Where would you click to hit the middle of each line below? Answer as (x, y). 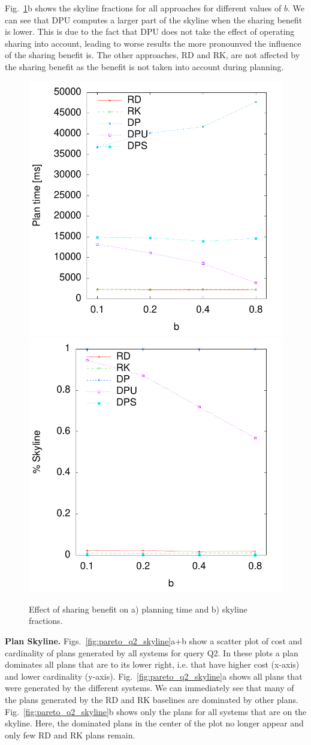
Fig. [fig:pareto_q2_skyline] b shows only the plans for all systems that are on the (156, 711)
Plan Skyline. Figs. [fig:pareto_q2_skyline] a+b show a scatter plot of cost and (154, 640)
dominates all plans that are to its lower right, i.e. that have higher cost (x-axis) (152, 664)
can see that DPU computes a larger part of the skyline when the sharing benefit (154, 19)
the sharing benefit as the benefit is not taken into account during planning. (144, 66)
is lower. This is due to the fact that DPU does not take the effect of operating (150, 31)
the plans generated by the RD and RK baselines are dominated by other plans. (152, 699)
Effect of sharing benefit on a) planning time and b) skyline (138, 609)
